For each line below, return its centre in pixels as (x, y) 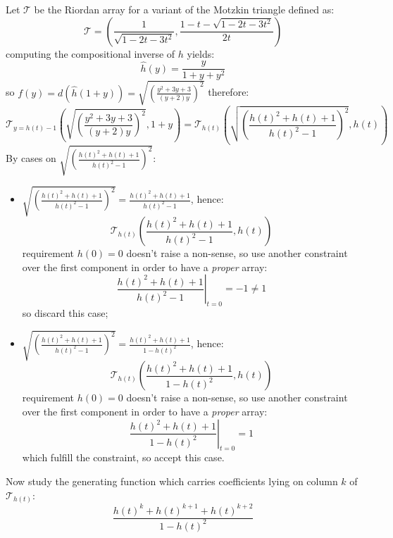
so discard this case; (65, 313)
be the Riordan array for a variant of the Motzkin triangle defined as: (184, 9)
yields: (201, 53)
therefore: (229, 92)
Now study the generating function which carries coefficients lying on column (172, 481)
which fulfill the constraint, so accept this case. (123, 457)
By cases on (31, 158)
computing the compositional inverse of (91, 53)
